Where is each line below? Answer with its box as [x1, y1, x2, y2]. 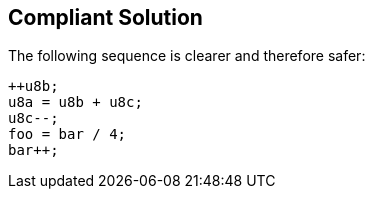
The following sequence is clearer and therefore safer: [8, 47, 366, 65]
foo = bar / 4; [8, 126, 127, 143]
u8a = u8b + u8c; [8, 94, 143, 111]
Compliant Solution [8, 5, 203, 30]
